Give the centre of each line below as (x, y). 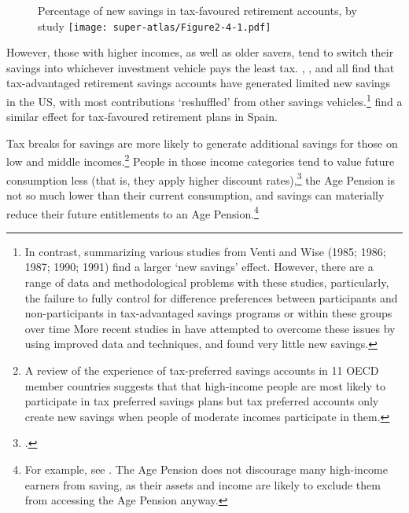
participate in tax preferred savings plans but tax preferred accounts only (202, 401)
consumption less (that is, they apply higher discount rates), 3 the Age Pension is (201, 178)
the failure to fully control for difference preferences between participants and (211, 297)
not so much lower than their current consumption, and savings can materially (195, 194)
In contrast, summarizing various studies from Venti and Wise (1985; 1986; (205, 251)
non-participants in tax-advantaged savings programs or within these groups (208, 313)
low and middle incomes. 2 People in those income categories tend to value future (201, 160)
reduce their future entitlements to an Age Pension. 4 (133, 212)
